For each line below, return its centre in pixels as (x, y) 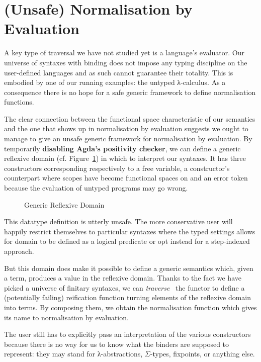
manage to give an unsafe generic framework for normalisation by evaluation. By (128, 139)
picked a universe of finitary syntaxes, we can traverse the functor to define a (124, 287)
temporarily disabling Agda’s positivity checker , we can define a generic (122, 148)
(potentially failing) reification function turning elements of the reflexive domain (128, 297)
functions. (19, 102)
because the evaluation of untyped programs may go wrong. (96, 188)
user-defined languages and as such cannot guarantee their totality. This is (119, 72)
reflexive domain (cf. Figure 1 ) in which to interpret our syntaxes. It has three (125, 158)
